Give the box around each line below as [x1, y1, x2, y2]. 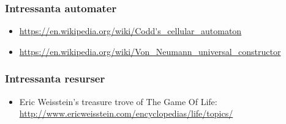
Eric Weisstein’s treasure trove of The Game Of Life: [19, 95, 217, 108]
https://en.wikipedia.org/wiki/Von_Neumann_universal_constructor [19, 45, 281, 57]
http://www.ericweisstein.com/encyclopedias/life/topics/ [19, 107, 233, 120]
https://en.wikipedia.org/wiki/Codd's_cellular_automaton [19, 24, 242, 37]
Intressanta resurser [5, 71, 105, 86]
